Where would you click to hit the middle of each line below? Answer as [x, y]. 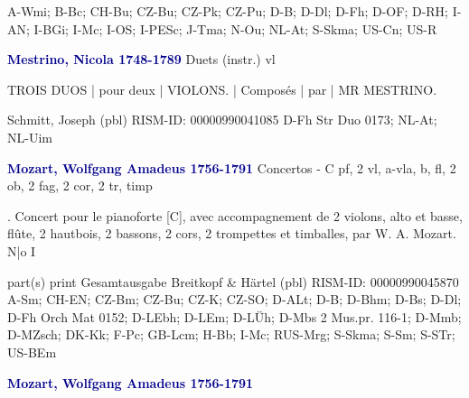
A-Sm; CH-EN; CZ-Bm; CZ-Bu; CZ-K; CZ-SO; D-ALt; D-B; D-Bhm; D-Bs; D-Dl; [234, 299]
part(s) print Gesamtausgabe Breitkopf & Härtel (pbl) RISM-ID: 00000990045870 [233, 281]
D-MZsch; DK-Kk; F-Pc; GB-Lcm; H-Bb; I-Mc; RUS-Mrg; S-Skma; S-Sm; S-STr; [231, 334]
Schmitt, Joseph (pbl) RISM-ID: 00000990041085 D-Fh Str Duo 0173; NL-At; [222, 120]
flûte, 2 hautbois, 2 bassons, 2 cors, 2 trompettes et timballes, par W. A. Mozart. [232, 233]
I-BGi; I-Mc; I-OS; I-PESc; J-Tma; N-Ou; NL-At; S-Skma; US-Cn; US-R [235, 28]
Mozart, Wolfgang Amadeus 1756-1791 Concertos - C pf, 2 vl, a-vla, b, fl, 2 [232, 167]
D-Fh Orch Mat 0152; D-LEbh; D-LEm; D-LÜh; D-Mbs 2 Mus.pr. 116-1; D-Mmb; [234, 316]
